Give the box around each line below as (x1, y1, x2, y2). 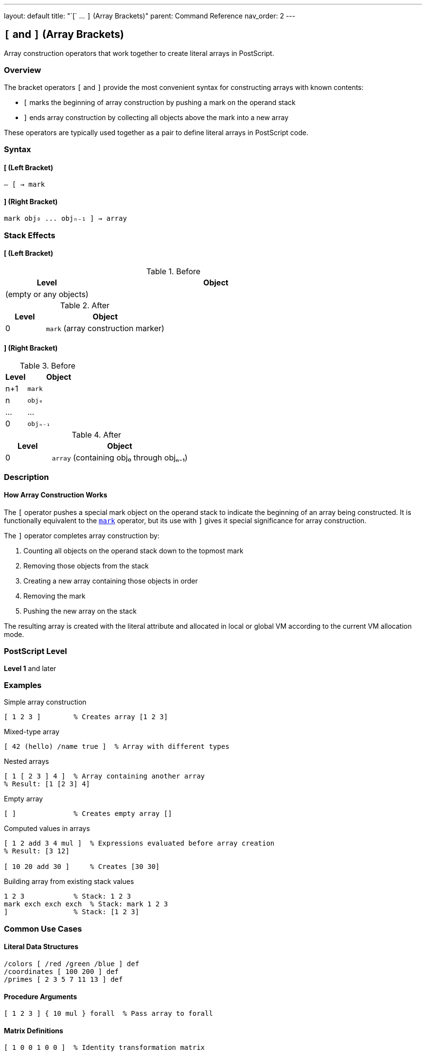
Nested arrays (4, 757, 49, 766)
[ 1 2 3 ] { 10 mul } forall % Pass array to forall (4, 1009, 213, 1018)
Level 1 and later (4, 664, 56, 673)
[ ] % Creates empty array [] (4, 810, 172, 818)
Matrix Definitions (4, 1026, 63, 1035)
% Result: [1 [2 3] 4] (4, 780, 90, 788)
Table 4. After (71, 430, 121, 440)
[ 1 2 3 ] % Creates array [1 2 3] (4, 713, 168, 721)
